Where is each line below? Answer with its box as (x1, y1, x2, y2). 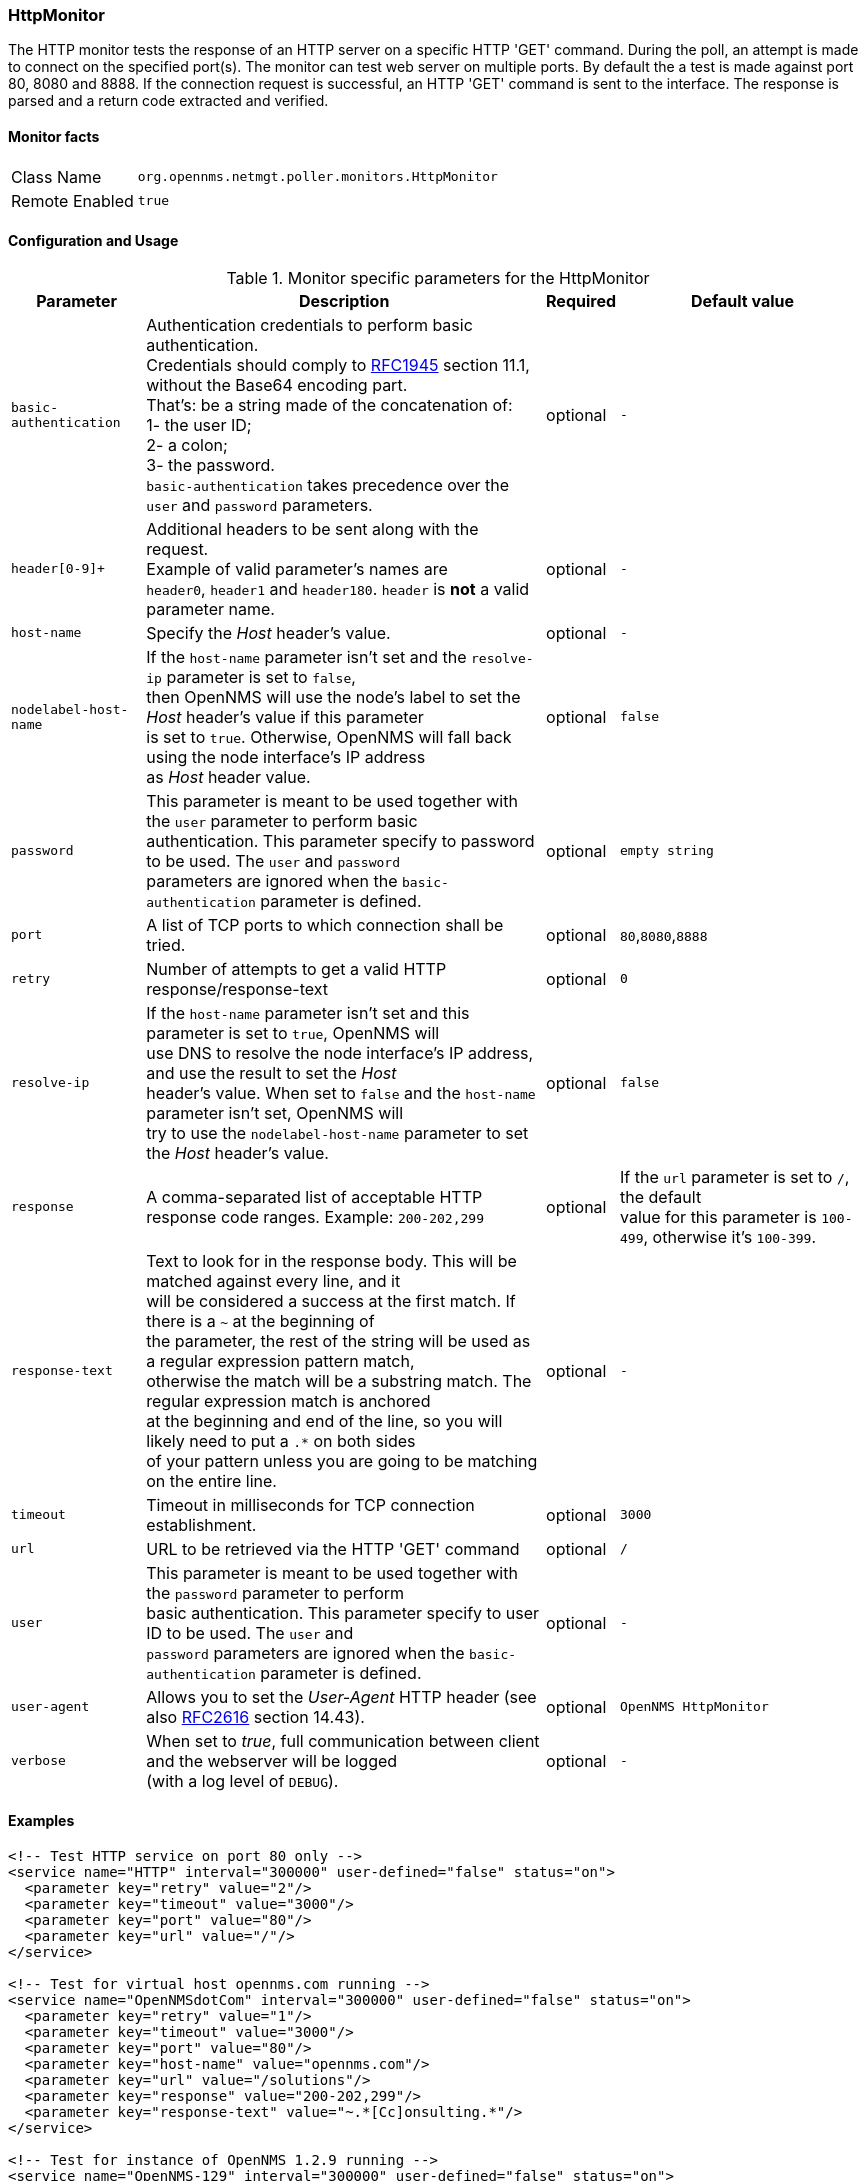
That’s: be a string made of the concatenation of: (146, 394, 513, 415)
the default (620, 1186, 702, 1207)
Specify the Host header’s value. (146, 622, 391, 643)
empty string (620, 843, 714, 859)
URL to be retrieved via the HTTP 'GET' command (146, 1538, 520, 1559)
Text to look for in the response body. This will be (146, 1250, 517, 1271)
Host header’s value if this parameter (146, 706, 424, 727)
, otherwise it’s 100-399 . (643, 1226, 817, 1247)
